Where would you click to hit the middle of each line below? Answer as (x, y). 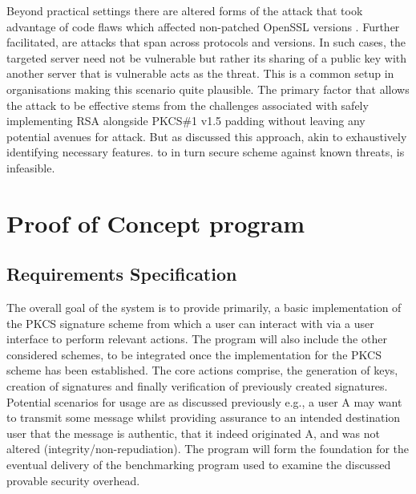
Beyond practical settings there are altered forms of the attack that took (185, 10)
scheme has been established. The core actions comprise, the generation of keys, (202, 370)
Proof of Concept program (156, 223)
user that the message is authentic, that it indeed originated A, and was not (193, 433)
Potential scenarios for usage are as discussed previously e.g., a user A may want (204, 401)
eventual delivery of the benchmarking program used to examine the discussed (199, 465)
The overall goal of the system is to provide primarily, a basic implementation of (204, 308)
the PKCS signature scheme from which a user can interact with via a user (190, 323)
